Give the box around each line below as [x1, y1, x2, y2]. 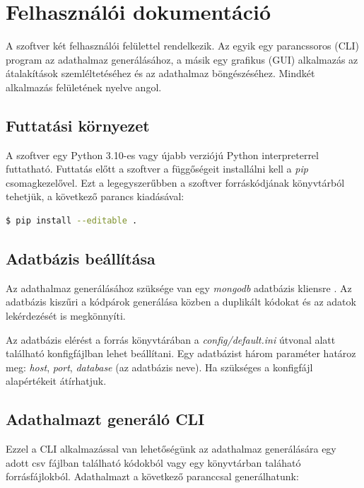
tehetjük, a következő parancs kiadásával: [6, 189, 184, 204]
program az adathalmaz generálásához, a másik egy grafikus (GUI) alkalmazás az [6, 52, 358, 66]
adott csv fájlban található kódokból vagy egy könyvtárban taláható [6, 455, 301, 470]
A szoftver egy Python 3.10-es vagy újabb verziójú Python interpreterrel [6, 147, 319, 162]
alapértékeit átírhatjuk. [6, 373, 107, 388]
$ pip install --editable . [6, 216, 138, 226]
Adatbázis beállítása [6, 248, 155, 269]
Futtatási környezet [6, 114, 150, 136]
